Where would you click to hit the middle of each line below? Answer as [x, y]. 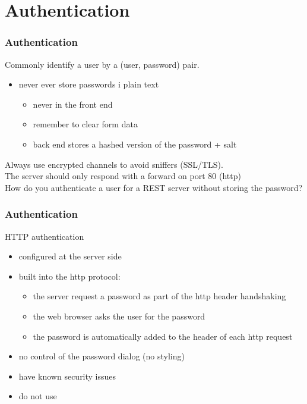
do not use [38, 396]
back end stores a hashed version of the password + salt [135, 144]
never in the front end [73, 104]
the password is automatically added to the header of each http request [163, 336]
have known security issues [67, 376]
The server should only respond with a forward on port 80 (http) [123, 176]
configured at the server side [70, 256]
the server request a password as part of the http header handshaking [159, 296]
